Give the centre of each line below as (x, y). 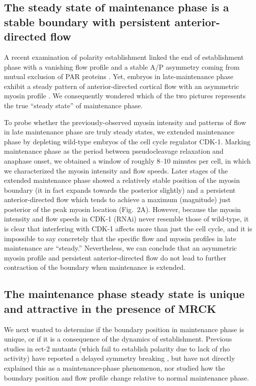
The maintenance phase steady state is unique (124, 294)
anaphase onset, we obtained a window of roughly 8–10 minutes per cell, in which (128, 160)
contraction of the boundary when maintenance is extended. (95, 267)
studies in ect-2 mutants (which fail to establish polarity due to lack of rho (117, 348)
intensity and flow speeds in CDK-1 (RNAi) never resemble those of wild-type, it (127, 219)
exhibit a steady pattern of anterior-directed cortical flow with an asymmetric (122, 86)
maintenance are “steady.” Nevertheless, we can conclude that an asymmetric (121, 248)
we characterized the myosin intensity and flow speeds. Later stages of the (116, 170)
